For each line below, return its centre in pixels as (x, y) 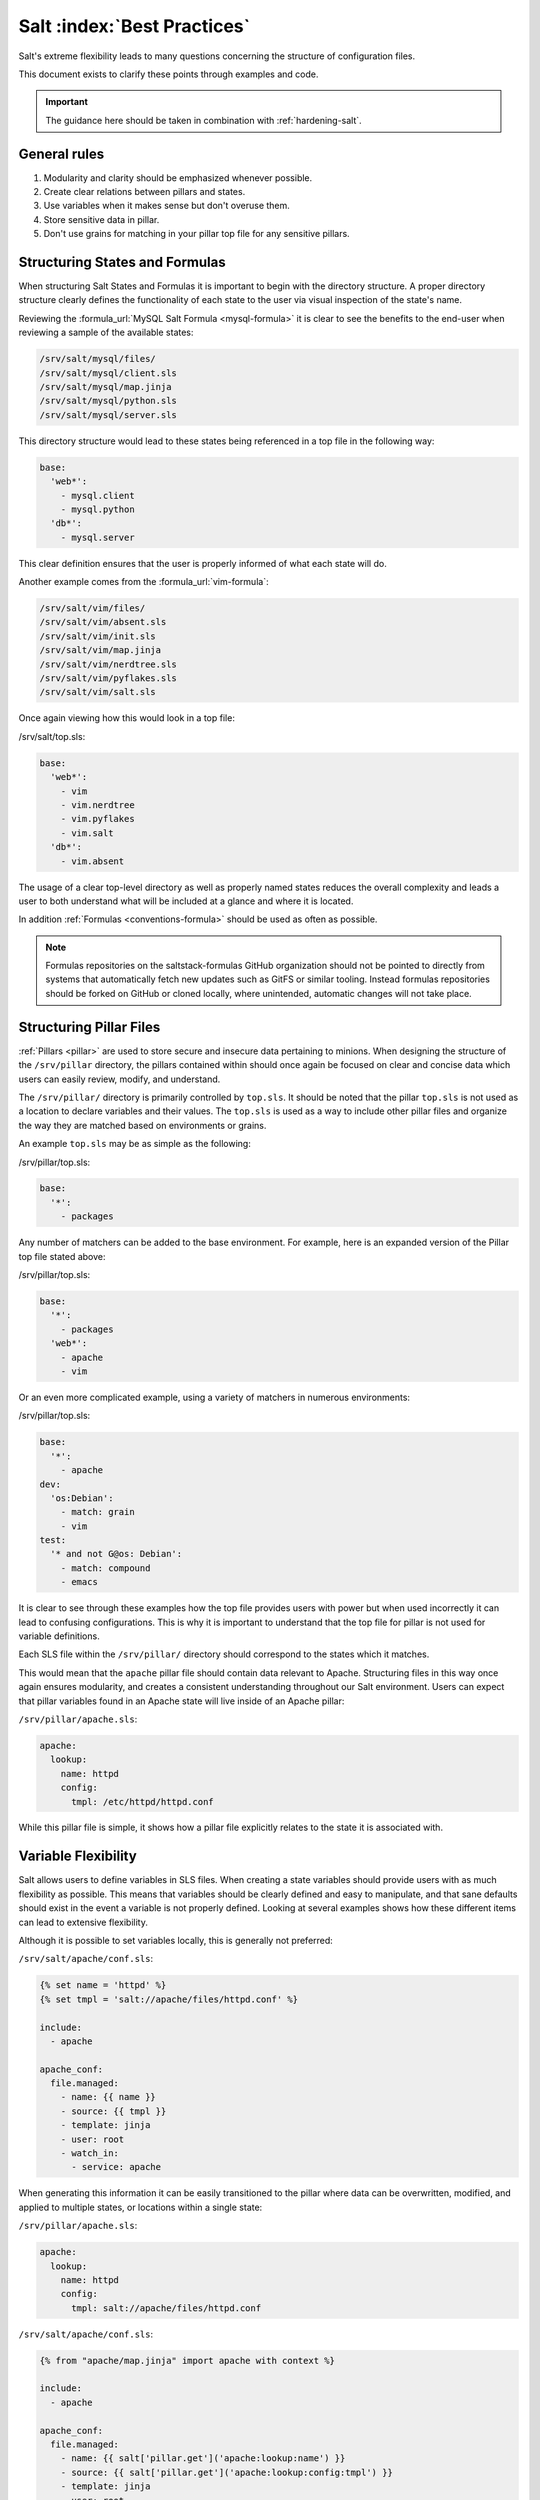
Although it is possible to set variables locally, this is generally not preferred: (176, 1940)
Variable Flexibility (77, 1856)
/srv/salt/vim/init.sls (98, 636)
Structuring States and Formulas (122, 262)
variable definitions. (59, 1636)
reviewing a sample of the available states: (106, 332)
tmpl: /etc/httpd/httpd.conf (142, 1801)
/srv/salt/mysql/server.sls (108, 414)
